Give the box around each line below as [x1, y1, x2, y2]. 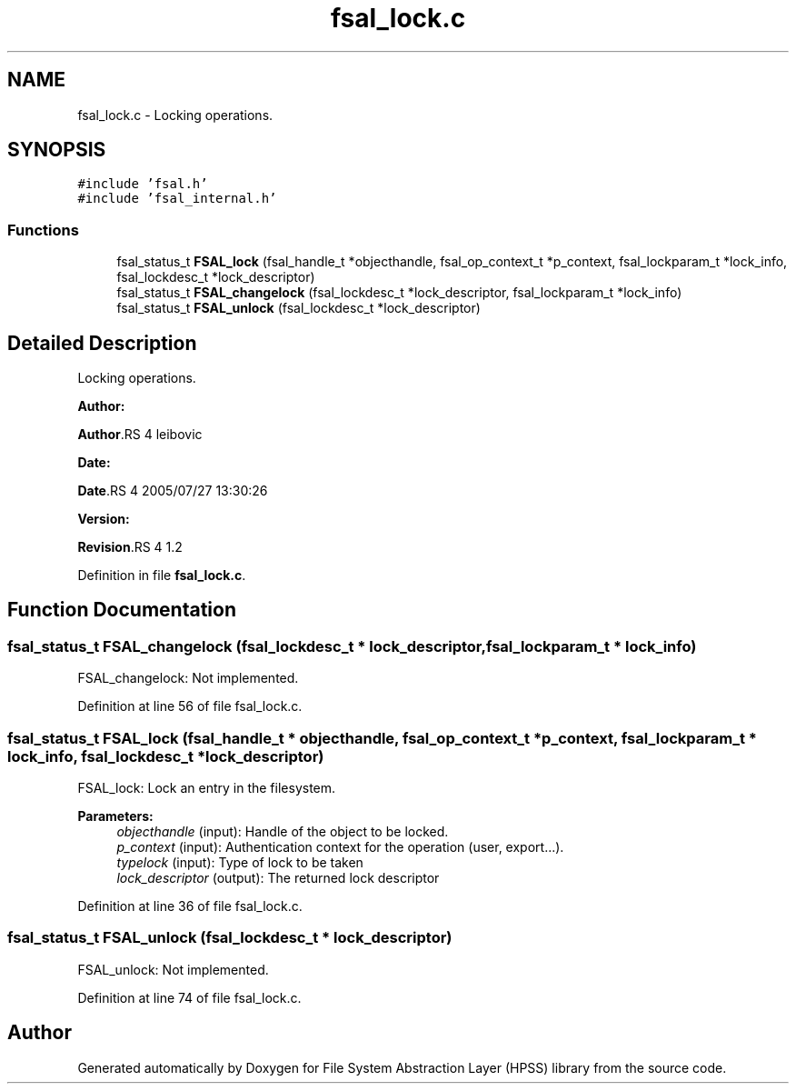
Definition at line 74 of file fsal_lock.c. [77, 989, 302, 1006]
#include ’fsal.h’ [77, 176, 208, 192]
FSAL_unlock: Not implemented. [77, 961, 269, 977]
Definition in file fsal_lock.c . [77, 567, 246, 584]
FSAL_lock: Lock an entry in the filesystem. [77, 780, 336, 796]
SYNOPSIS [7, 138, 106, 162]
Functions [7, 220, 79, 239]
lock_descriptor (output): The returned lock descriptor [116, 870, 440, 886]
